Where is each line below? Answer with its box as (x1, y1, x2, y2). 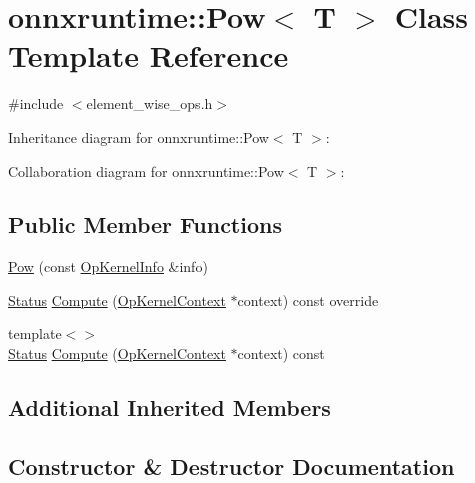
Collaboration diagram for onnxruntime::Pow (8, 160, 284, 181)
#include (8, 93, 64, 114)
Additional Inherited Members (8, 392, 331, 423)
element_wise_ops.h (86, 93, 213, 114)
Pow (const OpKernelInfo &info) (8, 256, 208, 277)
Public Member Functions (8, 209, 282, 240)
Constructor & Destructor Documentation (8, 450, 455, 481)
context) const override (237, 289, 379, 310)
